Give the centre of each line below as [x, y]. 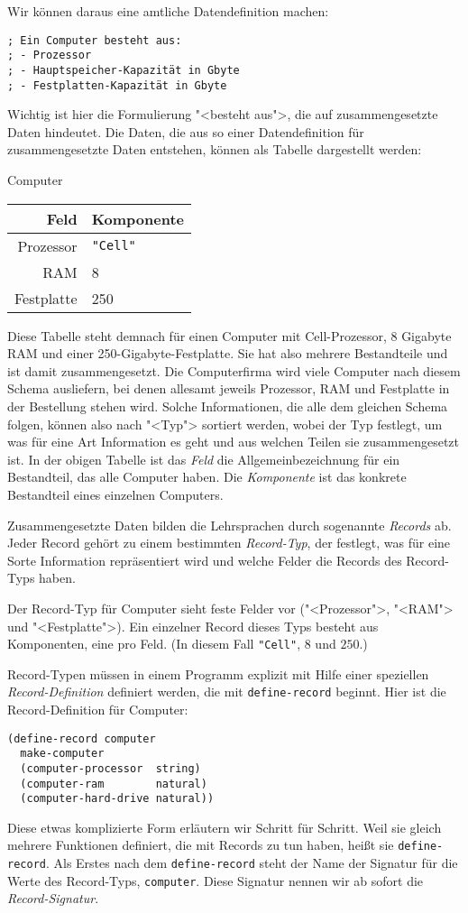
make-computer [62, 754]
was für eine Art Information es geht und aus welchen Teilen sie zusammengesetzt [234, 442]
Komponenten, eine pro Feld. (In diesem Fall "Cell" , [154, 644]
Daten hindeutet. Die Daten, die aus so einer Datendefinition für [186, 131]
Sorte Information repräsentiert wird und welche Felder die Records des [205, 560]
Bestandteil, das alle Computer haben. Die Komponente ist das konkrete [207, 477]
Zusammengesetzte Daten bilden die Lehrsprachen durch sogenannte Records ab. [229, 525]
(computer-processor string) [110, 768]
